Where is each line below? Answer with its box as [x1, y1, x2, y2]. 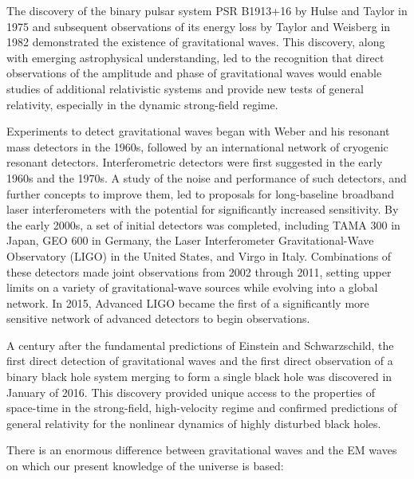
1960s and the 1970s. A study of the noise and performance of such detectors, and [6, 169, 407, 186]
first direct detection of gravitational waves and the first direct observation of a [6, 352, 393, 369]
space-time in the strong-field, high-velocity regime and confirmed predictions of [6, 399, 397, 416]
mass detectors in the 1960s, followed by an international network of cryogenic [6, 138, 388, 155]
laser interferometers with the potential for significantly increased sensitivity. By [6, 201, 399, 218]
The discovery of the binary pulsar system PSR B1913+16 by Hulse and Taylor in [6, 2, 408, 18]
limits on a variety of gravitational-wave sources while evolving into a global [6, 279, 378, 296]
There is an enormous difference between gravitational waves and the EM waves [6, 442, 397, 458]
